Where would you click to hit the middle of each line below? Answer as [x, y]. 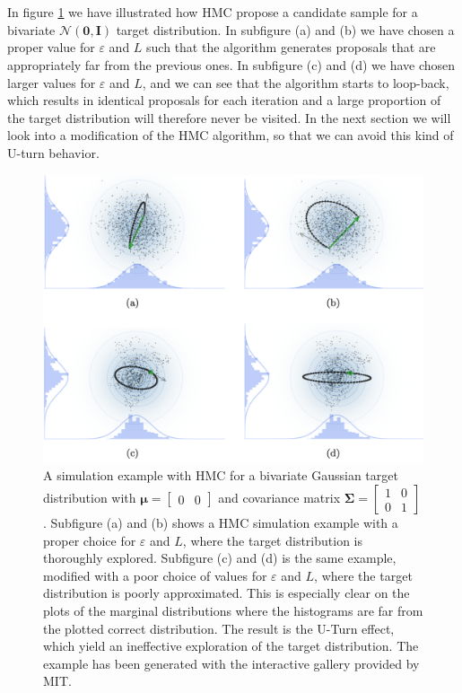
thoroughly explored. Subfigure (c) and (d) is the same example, [220, 558]
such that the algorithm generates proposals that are [291, 47]
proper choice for [90, 540]
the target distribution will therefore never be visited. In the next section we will [229, 117]
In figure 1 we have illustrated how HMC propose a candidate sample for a [213, 12]
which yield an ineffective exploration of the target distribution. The [231, 646]
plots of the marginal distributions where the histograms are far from [233, 610]
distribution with [90, 498]
